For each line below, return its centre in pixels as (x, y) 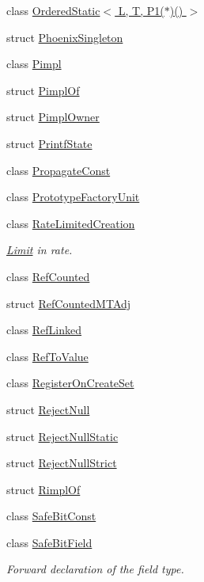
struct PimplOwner (53, 117)
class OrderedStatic (53, 10)
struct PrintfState (49, 143)
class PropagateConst (59, 170)
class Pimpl (34, 64)
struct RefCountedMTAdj (69, 303)
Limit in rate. (40, 250)
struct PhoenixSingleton (65, 37)
